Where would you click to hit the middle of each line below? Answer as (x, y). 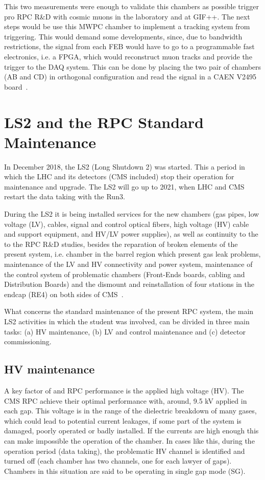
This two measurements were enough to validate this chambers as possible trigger (131, 6)
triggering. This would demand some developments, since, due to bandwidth (123, 36)
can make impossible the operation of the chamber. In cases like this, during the (129, 440)
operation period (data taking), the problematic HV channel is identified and (125, 451)
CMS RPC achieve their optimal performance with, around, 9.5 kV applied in (126, 400)
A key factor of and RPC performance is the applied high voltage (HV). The (124, 390)
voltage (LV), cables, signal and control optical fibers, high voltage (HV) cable (127, 224)
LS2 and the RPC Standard (104, 122)
